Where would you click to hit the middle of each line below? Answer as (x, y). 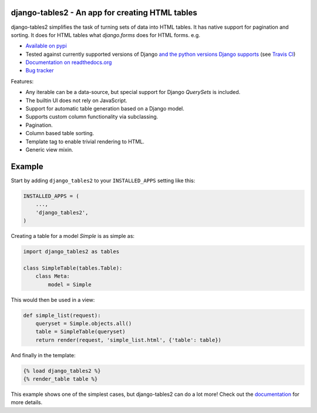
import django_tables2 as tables (71, 252)
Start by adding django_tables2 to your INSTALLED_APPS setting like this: (103, 180)
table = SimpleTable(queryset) (80, 332)
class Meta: (53, 276)
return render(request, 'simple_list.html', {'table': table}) (129, 340)
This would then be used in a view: (53, 300)
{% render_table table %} (60, 379)
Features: (22, 81)
